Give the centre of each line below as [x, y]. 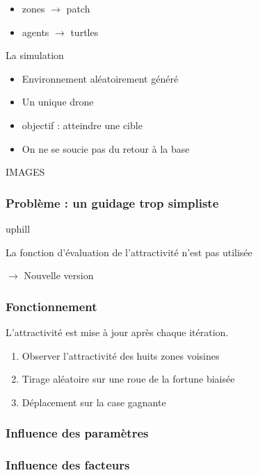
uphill [18, 228]
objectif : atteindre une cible [82, 125]
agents [35, 32]
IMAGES [25, 172]
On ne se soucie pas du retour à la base [106, 148]
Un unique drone [58, 102]
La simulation [35, 55]
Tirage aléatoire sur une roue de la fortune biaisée [128, 379]
